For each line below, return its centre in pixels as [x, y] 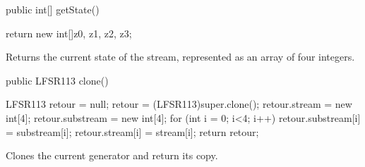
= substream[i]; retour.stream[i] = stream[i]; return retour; [132, 131]
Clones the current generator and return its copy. [112, 155]
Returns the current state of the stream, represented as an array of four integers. [180, 57]
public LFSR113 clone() [57, 80]
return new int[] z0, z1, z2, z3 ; [69, 33]
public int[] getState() [53, 9]
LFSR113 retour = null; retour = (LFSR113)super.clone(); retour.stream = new [179, 104]
